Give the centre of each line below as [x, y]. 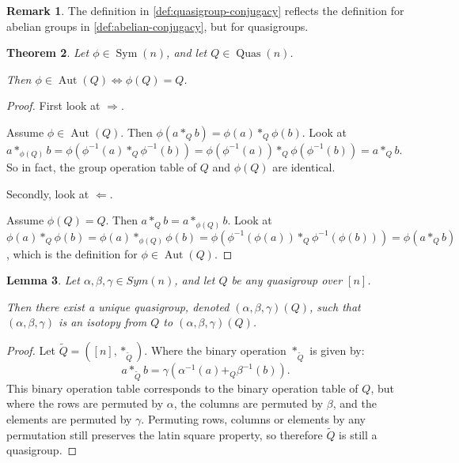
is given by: [337, 350]
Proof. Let [31, 350]
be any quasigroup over [287, 280]
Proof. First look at [53, 105]
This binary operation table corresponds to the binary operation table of [182, 388]
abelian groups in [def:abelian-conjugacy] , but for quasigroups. [157, 26]
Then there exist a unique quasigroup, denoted [118, 306]
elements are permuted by [69, 418]
